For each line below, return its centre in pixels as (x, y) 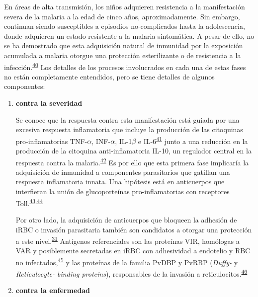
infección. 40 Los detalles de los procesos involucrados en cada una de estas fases (125, 66)
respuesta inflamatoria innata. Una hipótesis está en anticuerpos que (120, 182)
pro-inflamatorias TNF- (51, 141)
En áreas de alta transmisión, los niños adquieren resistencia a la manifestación (125, 6)
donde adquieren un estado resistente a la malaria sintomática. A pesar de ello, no (129, 36)
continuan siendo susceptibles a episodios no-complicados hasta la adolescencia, (125, 26)
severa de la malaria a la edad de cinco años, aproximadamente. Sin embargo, (122, 16)
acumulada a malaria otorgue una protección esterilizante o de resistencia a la (123, 55)
